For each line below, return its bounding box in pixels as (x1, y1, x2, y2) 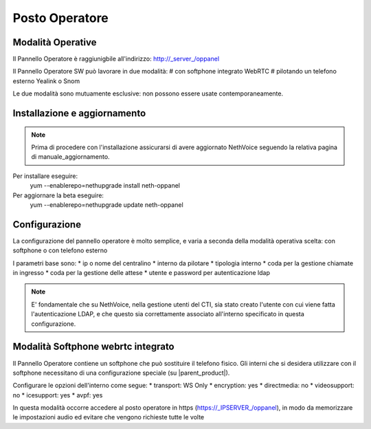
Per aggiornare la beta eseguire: (12, 191, 104, 199)
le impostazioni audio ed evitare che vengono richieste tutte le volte (12, 413, 205, 421)
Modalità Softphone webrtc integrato (12, 341, 175, 353)
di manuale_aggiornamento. (31, 153, 110, 161)
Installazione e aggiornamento (12, 107, 146, 120)
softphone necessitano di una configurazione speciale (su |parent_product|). (12, 368, 230, 377)
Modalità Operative (12, 36, 97, 48)
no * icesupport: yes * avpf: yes (12, 390, 103, 399)
